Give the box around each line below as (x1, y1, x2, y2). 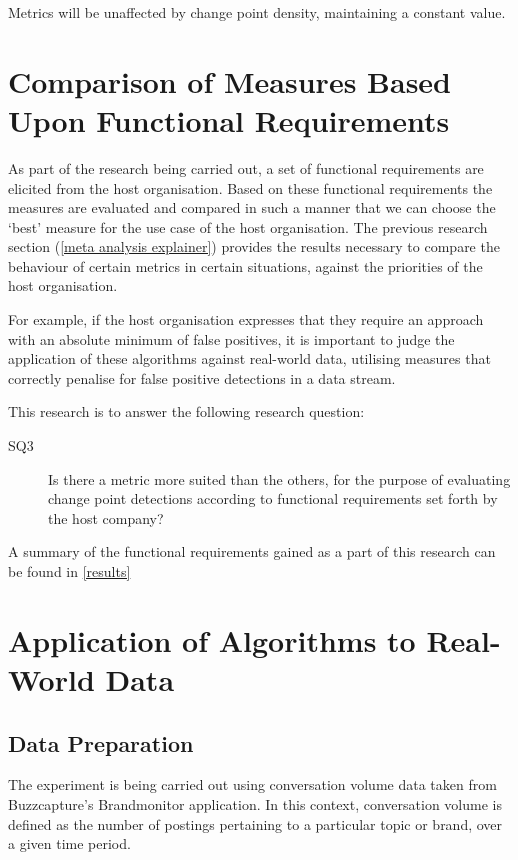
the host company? (48, 507, 164, 528)
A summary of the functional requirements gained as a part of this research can (8, 541, 496, 562)
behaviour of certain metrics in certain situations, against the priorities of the (8, 255, 483, 276)
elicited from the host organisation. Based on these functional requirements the (8, 177, 493, 198)
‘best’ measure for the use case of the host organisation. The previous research (8, 216, 488, 237)
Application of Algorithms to (8, 619, 416, 660)
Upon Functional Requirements (8, 99, 450, 140)
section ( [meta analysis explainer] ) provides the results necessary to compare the (8, 236, 500, 257)
